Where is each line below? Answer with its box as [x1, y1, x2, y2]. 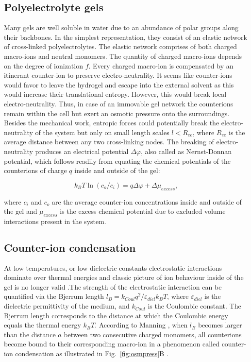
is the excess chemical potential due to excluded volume [60, 206, 226, 216]
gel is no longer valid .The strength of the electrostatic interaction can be [4, 281, 222, 292]
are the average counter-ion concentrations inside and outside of [51, 196, 242, 207]
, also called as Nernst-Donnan [140, 146, 232, 156]
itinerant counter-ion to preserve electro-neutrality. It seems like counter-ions [4, 70, 232, 80]
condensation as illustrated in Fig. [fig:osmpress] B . [15, 348, 168, 359]
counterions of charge [4, 165, 67, 175]
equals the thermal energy [4, 320, 81, 330]
